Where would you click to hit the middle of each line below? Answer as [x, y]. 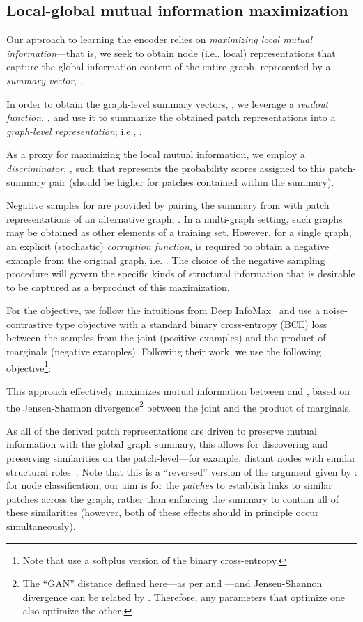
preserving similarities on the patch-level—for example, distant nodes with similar [181, 457]
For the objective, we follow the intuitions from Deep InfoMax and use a [163, 310]
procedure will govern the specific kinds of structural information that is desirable [181, 273]
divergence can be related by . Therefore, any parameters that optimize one [184, 597]
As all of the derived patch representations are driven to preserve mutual [162, 430]
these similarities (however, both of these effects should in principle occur [163, 512]
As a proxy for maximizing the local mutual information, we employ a [156, 154]
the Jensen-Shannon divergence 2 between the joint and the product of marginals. [179, 406]
